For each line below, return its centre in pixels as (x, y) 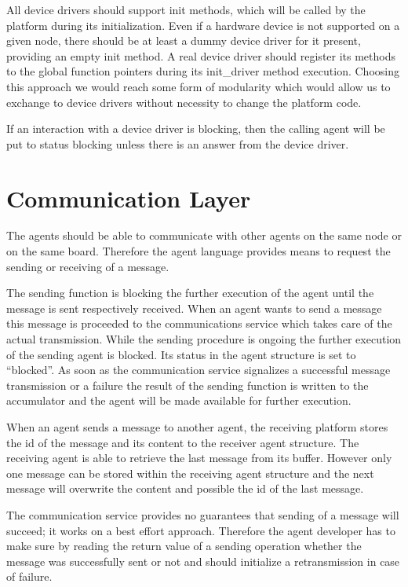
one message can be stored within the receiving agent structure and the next (190, 473)
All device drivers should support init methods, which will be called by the (186, 9)
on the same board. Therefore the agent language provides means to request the (199, 251)
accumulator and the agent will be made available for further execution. (179, 400)
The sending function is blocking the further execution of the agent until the (190, 293)
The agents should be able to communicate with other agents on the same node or (204, 235)
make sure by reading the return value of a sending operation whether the (184, 546)
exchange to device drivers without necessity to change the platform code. (184, 102)
